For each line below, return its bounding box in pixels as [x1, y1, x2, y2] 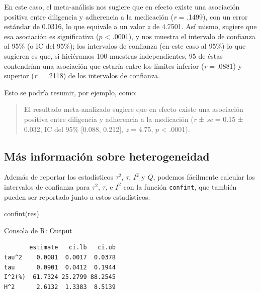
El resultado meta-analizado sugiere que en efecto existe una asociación [24, 104, 243, 114]
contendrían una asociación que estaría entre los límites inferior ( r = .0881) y [4, 60, 242, 71]
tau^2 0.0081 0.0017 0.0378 [4, 253, 116, 261]
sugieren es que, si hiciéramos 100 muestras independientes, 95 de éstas [4, 50, 223, 61]
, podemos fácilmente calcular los [153, 172, 255, 182]
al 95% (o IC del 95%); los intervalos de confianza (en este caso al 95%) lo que [4, 41, 246, 51]
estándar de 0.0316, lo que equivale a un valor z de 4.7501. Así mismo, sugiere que [4, 21, 257, 32]
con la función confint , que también [123, 181, 237, 192]
